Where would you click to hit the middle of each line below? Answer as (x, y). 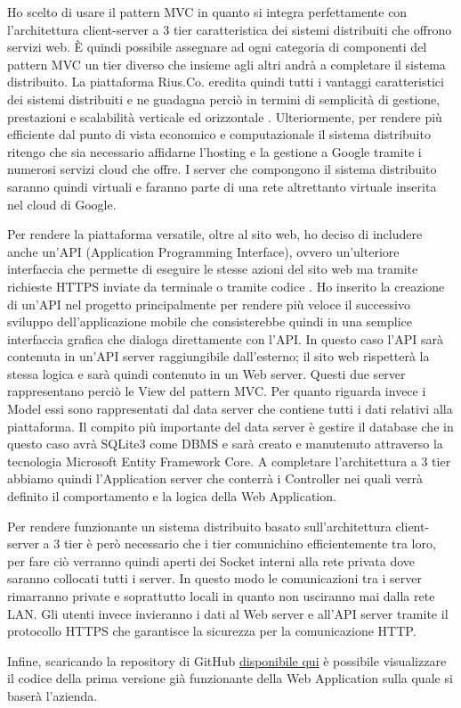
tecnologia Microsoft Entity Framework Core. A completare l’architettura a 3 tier (229, 461)
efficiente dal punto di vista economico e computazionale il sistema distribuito (219, 134)
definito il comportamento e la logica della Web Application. (172, 496)
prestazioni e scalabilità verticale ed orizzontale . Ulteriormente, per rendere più (225, 116)
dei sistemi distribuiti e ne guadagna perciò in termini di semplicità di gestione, (224, 99)
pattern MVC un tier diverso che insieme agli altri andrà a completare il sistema (226, 64)
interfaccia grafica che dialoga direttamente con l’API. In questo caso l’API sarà (225, 338)
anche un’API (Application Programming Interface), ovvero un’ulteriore (203, 251)
